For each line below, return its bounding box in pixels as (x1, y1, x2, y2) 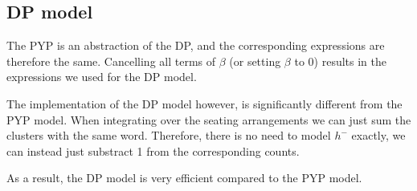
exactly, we (351, 127, 406, 144)
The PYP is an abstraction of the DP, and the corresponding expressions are (6, 37, 385, 54)
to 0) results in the (294, 52, 386, 69)
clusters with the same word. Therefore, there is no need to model (6, 127, 331, 144)
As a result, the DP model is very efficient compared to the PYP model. (6, 169, 362, 186)
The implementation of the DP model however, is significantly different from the (6, 95, 403, 112)
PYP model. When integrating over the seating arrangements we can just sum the (6, 111, 411, 128)
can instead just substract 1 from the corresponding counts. (6, 142, 300, 159)
